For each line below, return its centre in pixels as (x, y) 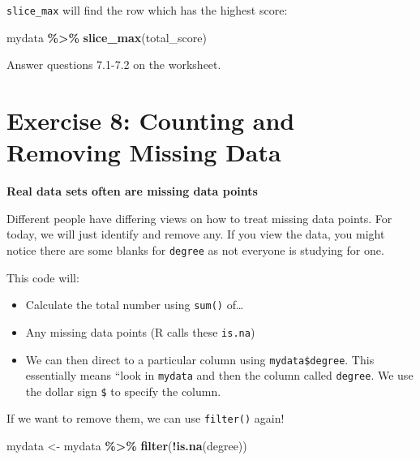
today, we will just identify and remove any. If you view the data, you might (196, 234)
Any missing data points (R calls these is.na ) (140, 331)
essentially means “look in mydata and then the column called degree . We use (219, 375)
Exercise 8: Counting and (151, 120)
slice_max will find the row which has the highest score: (147, 10)
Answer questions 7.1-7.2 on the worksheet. (114, 64)
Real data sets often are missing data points (132, 191)
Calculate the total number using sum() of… (135, 305)
